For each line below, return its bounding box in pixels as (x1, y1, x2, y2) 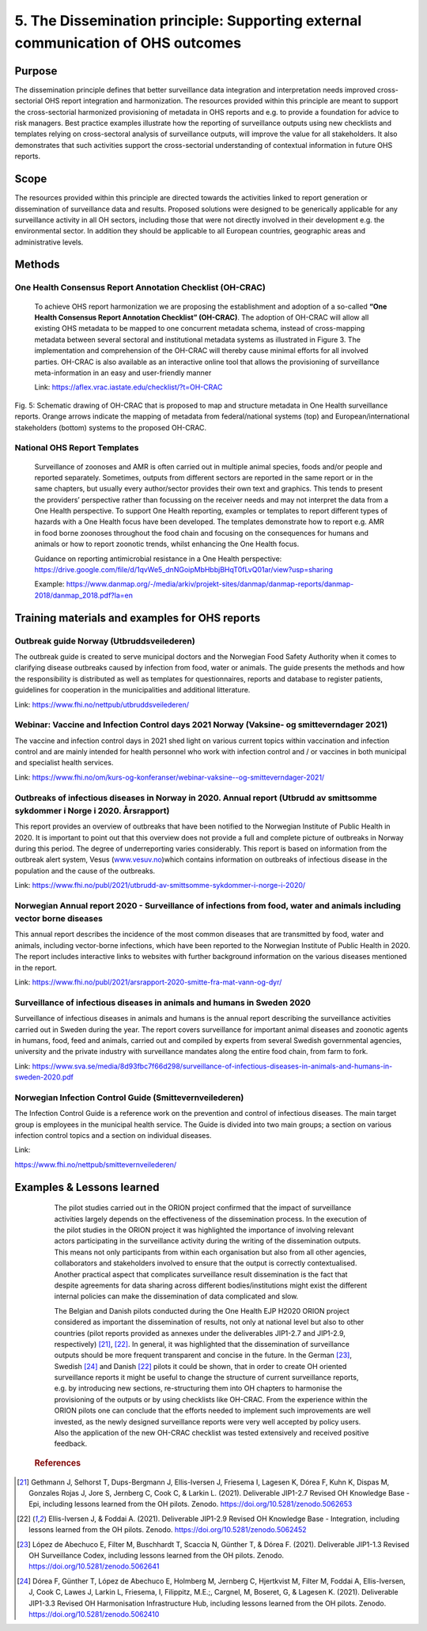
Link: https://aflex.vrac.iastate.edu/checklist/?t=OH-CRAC (34, 382, 223, 392)
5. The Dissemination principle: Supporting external (14, 12, 362, 29)
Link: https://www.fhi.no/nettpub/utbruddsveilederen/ (14, 700, 190, 709)
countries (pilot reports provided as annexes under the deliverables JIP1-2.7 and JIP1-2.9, (54, 1328, 346, 1337)
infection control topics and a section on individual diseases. (14, 1131, 212, 1140)
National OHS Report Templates (14, 442, 139, 453)
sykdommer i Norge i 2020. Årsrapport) (14, 805, 170, 816)
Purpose (14, 64, 58, 78)
